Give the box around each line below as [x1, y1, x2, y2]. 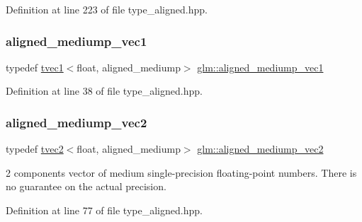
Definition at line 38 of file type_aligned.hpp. [6, 83, 203, 98]
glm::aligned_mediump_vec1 [197, 59, 324, 74]
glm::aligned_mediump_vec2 [197, 141, 324, 156]
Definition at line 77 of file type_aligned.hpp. [6, 203, 203, 217]
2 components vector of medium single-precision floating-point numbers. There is [6, 165, 357, 180]
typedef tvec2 [6, 141, 64, 156]
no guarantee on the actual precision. [6, 179, 166, 194]
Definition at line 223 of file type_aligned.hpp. [6, 2, 208, 16]
